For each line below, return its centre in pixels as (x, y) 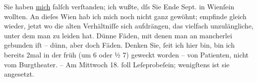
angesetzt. (19, 74)
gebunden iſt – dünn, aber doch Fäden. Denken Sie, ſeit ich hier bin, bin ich (119, 45)
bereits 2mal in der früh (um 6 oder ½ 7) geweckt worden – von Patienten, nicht (127, 54)
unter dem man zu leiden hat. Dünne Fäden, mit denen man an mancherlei (118, 35)
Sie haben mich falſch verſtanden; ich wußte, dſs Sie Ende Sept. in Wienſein (119, 6)
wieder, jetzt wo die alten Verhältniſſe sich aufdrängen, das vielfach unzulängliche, (129, 26)
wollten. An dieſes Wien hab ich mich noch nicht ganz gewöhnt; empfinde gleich (125, 16)
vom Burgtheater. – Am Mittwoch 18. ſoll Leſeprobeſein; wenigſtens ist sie (117, 64)
